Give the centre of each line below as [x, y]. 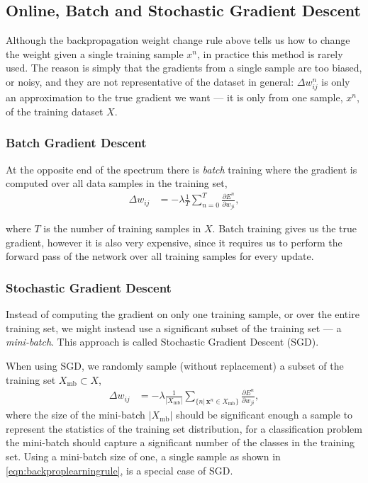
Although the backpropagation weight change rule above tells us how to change [178, 40]
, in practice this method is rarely [270, 53]
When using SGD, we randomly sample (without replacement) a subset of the [175, 365]
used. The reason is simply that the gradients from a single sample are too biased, [184, 68]
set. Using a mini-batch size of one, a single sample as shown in [143, 456]
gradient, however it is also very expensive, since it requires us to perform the [174, 242]
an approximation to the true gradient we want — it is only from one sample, [174, 97]
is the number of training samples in [122, 228]
